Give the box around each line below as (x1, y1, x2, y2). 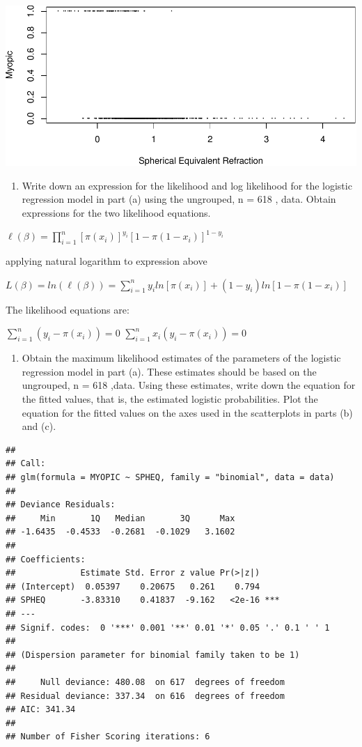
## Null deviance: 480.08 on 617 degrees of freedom (6, 677, 285, 687)
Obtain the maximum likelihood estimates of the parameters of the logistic (22, 351, 341, 365)
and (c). (22, 419, 56, 433)
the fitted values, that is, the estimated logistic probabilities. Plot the (22, 392, 318, 406)
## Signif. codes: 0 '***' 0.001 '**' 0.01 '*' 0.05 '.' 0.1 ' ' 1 (6, 622, 330, 633)
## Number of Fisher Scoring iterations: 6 (6, 732, 210, 742)
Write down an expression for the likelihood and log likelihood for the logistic (22, 178, 352, 192)
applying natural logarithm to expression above (6, 254, 207, 268)
